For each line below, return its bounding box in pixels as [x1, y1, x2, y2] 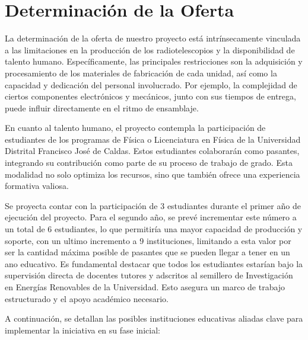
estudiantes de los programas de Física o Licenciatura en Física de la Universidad [5, 133, 301, 145]
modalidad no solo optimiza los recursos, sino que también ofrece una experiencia [5, 168, 300, 180]
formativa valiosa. [5, 179, 69, 192]
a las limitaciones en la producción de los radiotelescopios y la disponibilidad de [5, 43, 295, 56]
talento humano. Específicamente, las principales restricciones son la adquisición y [5, 55, 303, 68]
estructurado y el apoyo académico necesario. [5, 292, 169, 304]
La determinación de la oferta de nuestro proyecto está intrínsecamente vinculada [5, 32, 301, 44]
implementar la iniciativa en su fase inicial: [5, 323, 160, 336]
